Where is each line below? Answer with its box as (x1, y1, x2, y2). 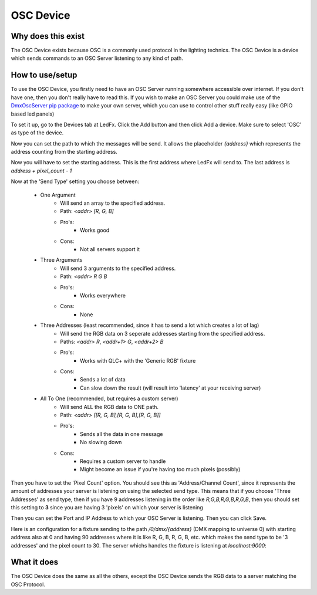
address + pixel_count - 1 (11, 167, 72, 174)
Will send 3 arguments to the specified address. (60, 265, 176, 272)
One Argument (40, 191, 76, 198)
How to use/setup (11, 70, 77, 80)
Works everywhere (80, 292, 126, 299)
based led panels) (11, 110, 55, 117)
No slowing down (80, 439, 122, 446)
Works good (80, 226, 110, 234)
